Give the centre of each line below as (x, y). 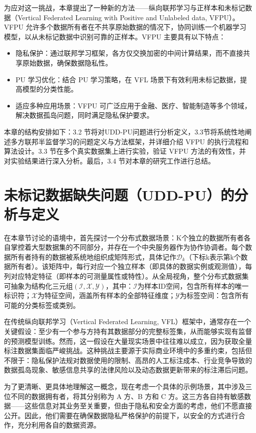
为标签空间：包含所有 (214, 295)
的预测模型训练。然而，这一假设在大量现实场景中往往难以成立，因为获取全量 (128, 341)
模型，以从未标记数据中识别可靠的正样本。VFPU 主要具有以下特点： (115, 36)
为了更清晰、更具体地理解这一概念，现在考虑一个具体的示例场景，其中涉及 (125, 386)
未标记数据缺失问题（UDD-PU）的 (119, 194)
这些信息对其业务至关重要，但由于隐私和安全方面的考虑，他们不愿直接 (138, 406)
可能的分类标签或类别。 (42, 305)
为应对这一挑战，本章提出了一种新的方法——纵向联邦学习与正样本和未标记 (125, 7)
